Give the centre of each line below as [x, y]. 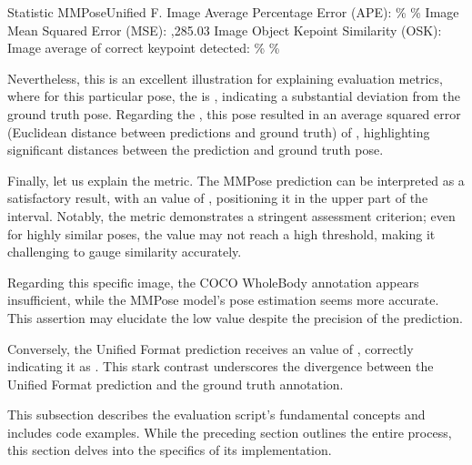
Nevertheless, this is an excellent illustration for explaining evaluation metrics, [225, 78]
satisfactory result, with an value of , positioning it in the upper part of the [218, 198]
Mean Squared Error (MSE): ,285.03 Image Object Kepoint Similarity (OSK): [225, 30]
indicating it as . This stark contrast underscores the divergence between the [221, 366]
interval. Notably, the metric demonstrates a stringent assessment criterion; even [231, 215]
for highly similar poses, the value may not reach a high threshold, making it [221, 233]
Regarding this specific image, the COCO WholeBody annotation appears [213, 282]
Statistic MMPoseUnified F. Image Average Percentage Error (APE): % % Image [233, 12]
